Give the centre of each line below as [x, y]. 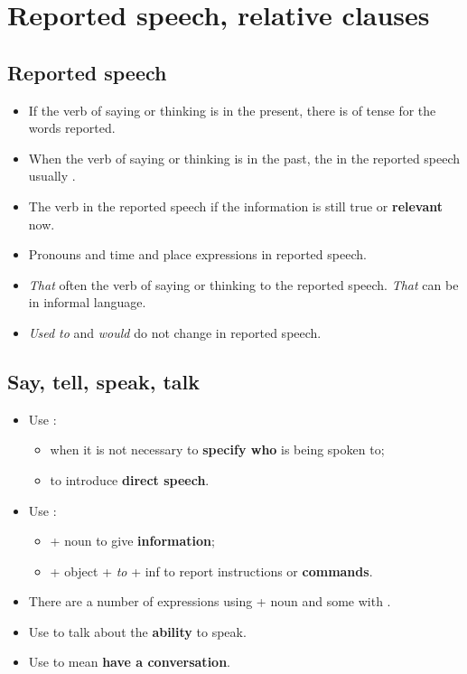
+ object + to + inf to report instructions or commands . [211, 571]
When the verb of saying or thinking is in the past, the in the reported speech [244, 158]
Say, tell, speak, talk [104, 381]
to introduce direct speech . [130, 479]
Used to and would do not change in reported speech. [175, 332]
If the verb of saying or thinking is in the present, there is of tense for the [232, 110]
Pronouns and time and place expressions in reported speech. [197, 254]
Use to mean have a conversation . [130, 662]
